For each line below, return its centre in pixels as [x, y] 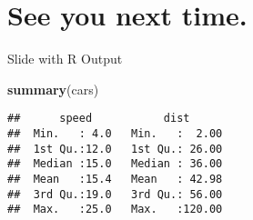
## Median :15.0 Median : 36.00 [115, 164]
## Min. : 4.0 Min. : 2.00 [115, 133]
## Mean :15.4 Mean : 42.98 [115, 179]
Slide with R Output [65, 59]
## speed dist [99, 119]
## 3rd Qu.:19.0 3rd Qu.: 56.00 [115, 194]
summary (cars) [53, 89]
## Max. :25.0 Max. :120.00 [115, 210]
